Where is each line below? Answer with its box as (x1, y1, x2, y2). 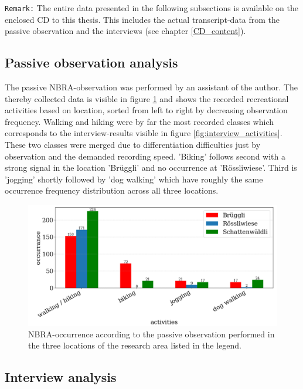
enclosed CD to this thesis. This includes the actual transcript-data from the (5, 13, 280, 25)
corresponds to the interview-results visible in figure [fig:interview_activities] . (5, 127, 282, 139)
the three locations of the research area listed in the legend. (28, 339, 241, 351)
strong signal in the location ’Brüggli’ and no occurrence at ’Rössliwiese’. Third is (5, 161, 297, 174)
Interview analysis (5, 368, 117, 386)
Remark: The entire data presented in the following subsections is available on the (5, 2, 298, 13)
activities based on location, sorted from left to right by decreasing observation (5, 104, 288, 116)
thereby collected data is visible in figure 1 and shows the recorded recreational (5, 92, 289, 104)
